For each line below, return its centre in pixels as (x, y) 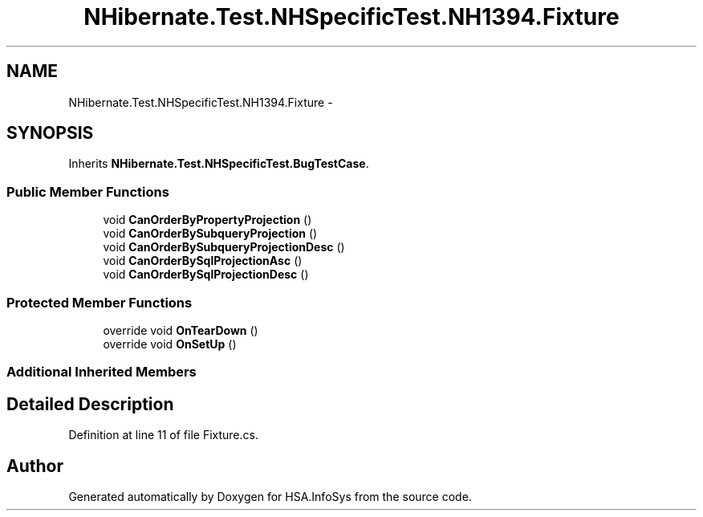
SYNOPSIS (50, 133)
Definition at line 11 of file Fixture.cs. (163, 435)
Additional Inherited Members (102, 372)
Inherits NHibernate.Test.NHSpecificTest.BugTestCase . (219, 164)
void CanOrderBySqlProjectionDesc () (206, 275)
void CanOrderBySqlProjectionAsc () (203, 261)
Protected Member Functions (100, 302)
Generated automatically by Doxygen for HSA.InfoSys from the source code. (270, 497)
